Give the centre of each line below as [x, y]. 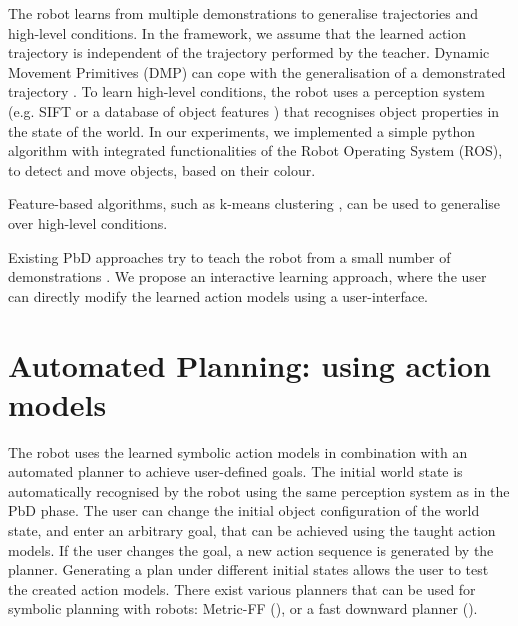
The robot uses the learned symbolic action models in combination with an [238, 451]
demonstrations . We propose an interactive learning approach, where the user [247, 276]
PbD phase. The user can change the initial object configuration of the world [244, 510]
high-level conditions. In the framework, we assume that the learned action [237, 32]
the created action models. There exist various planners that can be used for [242, 588]
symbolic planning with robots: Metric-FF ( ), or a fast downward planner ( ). [243, 608]
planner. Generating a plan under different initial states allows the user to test [248, 569]
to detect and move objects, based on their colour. [162, 169]
